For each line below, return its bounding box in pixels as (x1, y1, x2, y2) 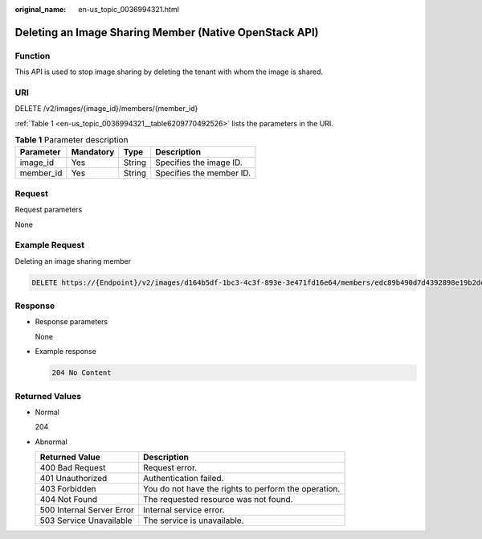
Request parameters (14, 205, 83, 215)
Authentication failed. (143, 473, 224, 484)
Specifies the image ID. (155, 157, 243, 168)
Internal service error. (143, 504, 225, 516)
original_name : (14, 5, 67, 14)
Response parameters (35, 317, 108, 327)
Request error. (143, 463, 198, 474)
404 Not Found (39, 494, 98, 505)
